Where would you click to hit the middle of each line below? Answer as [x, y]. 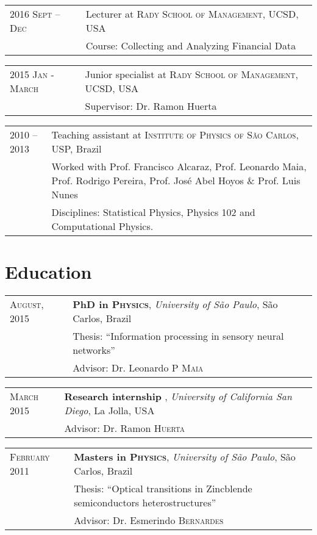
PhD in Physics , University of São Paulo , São [175, 304]
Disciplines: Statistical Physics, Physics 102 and [153, 212]
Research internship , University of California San [178, 397]
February [30, 457]
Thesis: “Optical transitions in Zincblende [163, 489]
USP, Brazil [77, 149]
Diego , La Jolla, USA [109, 411]
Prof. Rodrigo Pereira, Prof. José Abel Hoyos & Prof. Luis [176, 180]
